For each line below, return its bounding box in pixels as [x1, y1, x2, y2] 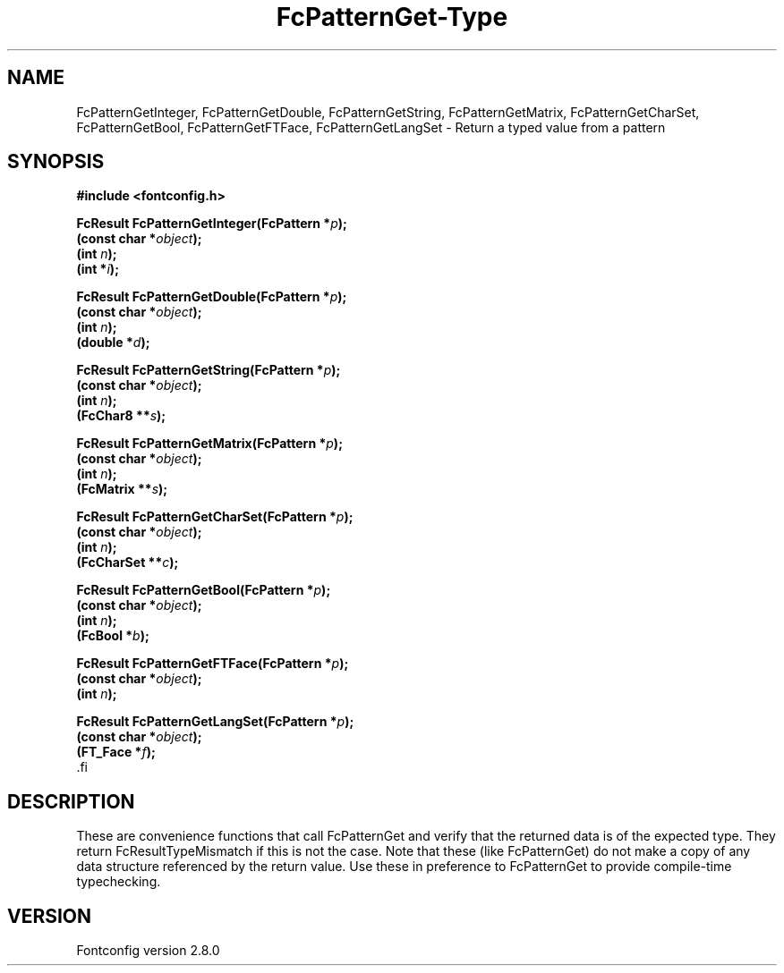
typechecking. [76, 874, 161, 890]
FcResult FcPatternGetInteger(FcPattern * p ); [76, 216, 347, 232]
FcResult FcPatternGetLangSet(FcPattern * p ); [76, 714, 354, 730]
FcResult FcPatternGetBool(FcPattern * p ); [76, 582, 331, 598]
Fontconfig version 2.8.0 [76, 943, 220, 959]
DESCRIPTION [7, 790, 135, 813]
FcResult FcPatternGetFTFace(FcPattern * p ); [76, 656, 349, 672]
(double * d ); [76, 334, 150, 351]
